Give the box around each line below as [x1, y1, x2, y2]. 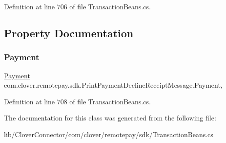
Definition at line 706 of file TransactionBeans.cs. [4, 1, 151, 11]
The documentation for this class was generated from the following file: [4, 113, 216, 123]
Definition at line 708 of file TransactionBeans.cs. [4, 96, 151, 106]
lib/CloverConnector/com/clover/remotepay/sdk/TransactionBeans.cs [4, 129, 213, 139]
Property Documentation [4, 25, 134, 40]
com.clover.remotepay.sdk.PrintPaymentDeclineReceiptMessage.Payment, [4, 80, 223, 90]
